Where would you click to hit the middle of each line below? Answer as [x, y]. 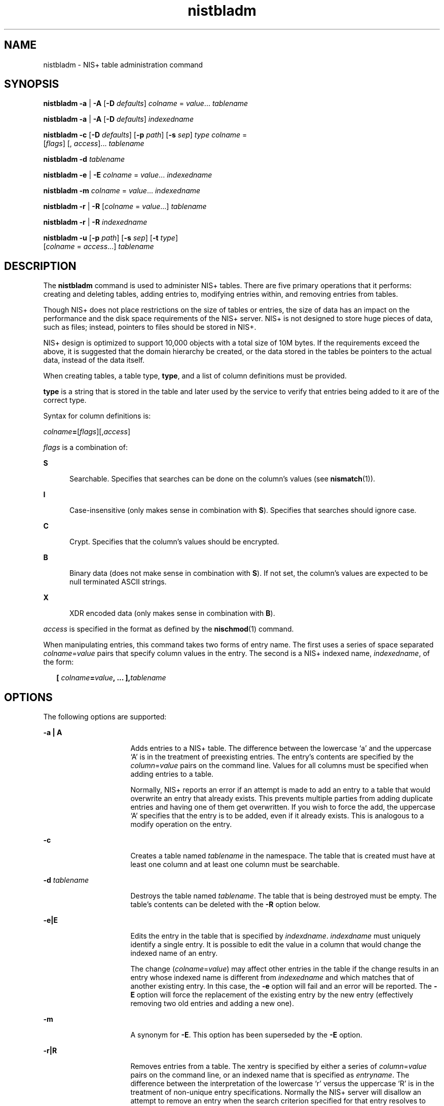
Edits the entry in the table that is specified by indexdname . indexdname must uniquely [275, 936]
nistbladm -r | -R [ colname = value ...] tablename [125, 206]
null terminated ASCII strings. [118, 582]
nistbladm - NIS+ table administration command [123, 64]
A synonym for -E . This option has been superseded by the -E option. [246, 1035]
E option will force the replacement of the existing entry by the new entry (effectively [272, 995]
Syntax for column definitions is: [97, 416]
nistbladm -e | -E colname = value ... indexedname [128, 175]
